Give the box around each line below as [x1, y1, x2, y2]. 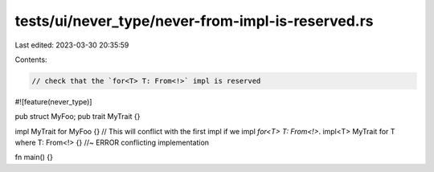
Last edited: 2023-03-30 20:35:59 [14, 40, 129, 50]
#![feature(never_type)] [14, 96, 92, 106]
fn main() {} [14, 153, 54, 162]
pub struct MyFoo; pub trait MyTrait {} [14, 112, 141, 121]
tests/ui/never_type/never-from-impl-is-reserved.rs [14, 12, 374, 30]
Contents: [14, 55, 47, 64]
